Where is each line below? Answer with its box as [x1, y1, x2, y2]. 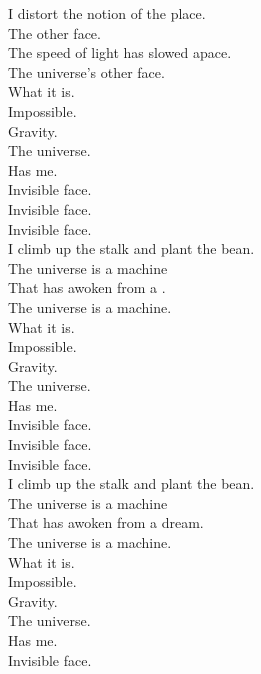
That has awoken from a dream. [8, 512, 204, 533]
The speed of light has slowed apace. [8, 42, 232, 63]
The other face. [8, 22, 101, 43]
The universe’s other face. [8, 61, 165, 82]
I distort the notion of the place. [8, 3, 206, 23]
